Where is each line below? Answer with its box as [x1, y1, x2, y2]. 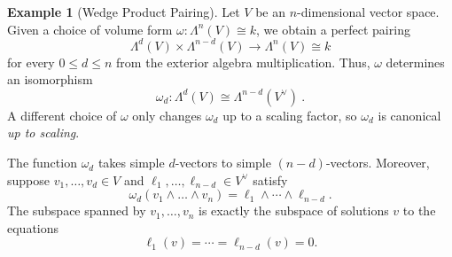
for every [7, 52, 55, 71]
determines [386, 52, 445, 71]
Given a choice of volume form [7, 19, 173, 38]
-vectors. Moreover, [325, 153, 430, 172]
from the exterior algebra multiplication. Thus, [116, 52, 370, 71]
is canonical [378, 105, 441, 124]
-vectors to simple [175, 153, 271, 172]
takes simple [97, 153, 165, 172]
